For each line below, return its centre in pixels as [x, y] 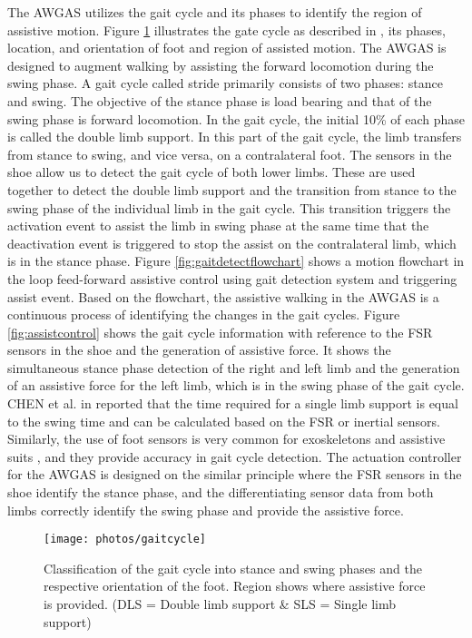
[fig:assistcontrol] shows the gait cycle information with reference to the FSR [220, 332]
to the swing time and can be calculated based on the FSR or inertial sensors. [224, 421]
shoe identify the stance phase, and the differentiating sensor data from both [221, 492]
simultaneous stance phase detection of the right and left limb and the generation [234, 367]
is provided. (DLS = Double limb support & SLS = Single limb [220, 604]
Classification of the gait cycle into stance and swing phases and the [233, 568]
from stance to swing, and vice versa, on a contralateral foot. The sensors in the [230, 154]
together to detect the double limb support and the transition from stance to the [232, 189]
